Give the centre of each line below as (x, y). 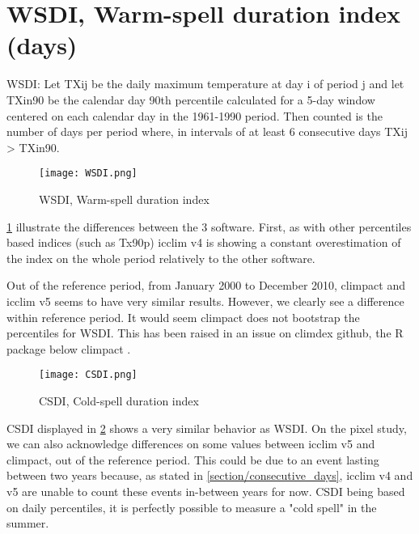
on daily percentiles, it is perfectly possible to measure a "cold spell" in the (192, 507)
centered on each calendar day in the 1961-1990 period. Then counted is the (195, 115)
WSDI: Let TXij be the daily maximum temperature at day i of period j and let (205, 84)
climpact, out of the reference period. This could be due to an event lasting (193, 459)
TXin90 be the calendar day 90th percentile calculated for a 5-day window (191, 99)
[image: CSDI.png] (88, 375)
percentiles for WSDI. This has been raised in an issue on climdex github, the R (205, 333)
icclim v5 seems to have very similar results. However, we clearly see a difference (205, 301)
